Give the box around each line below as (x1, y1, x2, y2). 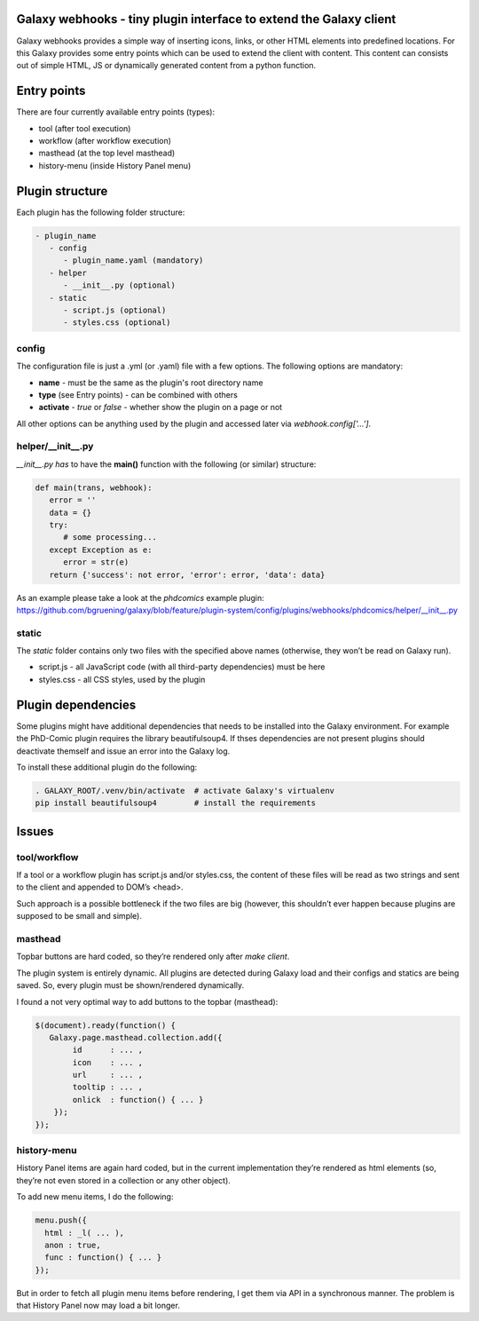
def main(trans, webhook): (35, 482, 153, 493)
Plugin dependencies (16, 697, 137, 712)
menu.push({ (35, 1215, 88, 1225)
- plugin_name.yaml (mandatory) (63, 256, 204, 265)
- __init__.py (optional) (63, 281, 177, 290)
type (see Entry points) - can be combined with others (38, 389, 239, 399)
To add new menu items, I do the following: (16, 1191, 174, 1202)
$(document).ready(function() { (35, 1020, 177, 1030)
